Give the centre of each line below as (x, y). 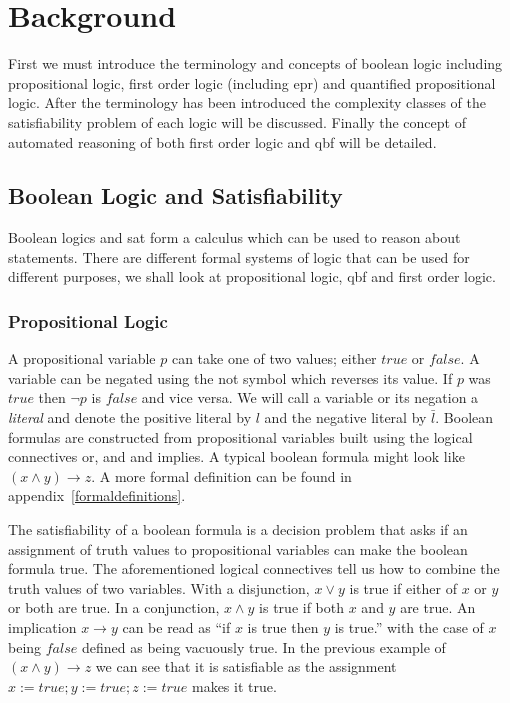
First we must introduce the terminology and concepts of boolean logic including (255, 63)
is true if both (302, 607)
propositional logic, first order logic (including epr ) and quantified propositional (252, 82)
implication (42, 627)
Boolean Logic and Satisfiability (175, 195)
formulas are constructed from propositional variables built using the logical (240, 436)
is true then (283, 627)
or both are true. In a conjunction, (114, 607)
